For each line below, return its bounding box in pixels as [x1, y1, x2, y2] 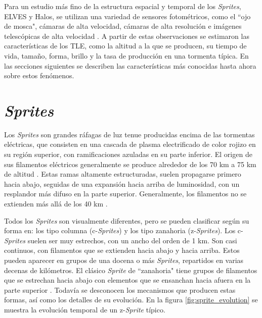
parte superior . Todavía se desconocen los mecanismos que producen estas [4, 284, 236, 295]
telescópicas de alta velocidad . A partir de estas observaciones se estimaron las [4, 30, 249, 41]
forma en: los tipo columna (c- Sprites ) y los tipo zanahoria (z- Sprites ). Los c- [4, 225, 243, 236]
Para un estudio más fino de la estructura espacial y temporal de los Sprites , [4, 1, 241, 11]
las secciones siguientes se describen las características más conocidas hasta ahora [4, 60, 256, 71]
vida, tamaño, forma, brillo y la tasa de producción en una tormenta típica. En [4, 50, 249, 61]
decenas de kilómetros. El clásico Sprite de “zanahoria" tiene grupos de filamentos [4, 264, 257, 275]
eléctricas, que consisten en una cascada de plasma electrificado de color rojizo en [4, 139, 256, 149]
